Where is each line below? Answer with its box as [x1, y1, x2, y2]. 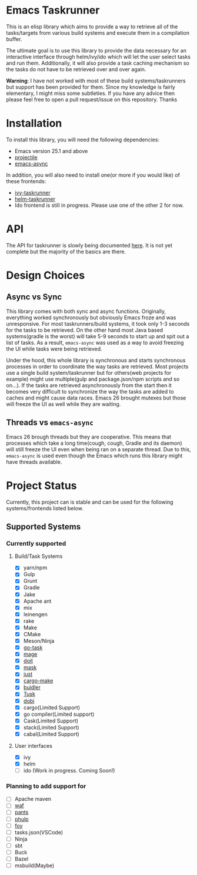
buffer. [6, 35, 22, 42]
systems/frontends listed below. [6, 504, 84, 511]
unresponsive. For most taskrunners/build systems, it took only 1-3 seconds [6, 320, 190, 327]
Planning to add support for [6, 782, 86, 790]
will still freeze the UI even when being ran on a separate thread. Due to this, [6, 445, 191, 453]
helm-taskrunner [14, 195, 56, 202]
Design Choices [6, 269, 85, 282]
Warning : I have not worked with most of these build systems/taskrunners [6, 77, 186, 84]
